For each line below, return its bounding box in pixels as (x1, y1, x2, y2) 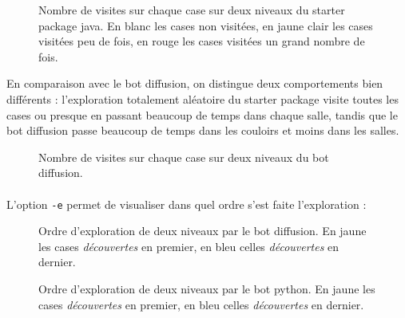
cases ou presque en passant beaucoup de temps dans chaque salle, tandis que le (6, 106, 398, 123)
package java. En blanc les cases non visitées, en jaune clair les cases (38, 17, 373, 33)
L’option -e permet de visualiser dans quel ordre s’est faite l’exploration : (6, 195, 367, 212)
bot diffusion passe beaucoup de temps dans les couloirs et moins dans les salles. (6, 122, 399, 139)
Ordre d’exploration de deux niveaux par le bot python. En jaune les (38, 280, 375, 296)
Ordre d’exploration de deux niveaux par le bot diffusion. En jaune (38, 222, 367, 239)
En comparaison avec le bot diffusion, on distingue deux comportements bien (6, 75, 383, 92)
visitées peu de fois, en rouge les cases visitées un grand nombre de (38, 33, 365, 49)
